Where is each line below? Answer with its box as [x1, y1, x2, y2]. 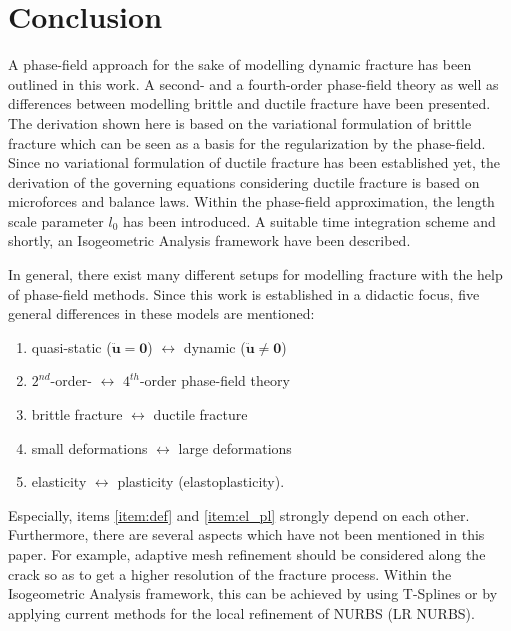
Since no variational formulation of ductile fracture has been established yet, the [8, 152, 500, 173]
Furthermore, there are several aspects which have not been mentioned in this [8, 524, 485, 545]
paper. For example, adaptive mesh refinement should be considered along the [8, 544, 486, 564]
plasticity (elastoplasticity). [117, 471, 285, 492]
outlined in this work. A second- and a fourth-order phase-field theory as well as [8, 73, 499, 94]
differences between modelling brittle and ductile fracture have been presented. [8, 93, 491, 114]
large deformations [178, 437, 292, 458]
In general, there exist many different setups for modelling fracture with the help [8, 264, 503, 285]
